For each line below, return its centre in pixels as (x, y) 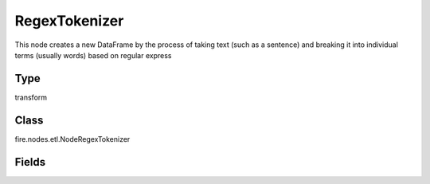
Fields (30, 162)
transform (31, 97)
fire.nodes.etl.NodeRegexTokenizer (72, 139)
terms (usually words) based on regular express (93, 55)
